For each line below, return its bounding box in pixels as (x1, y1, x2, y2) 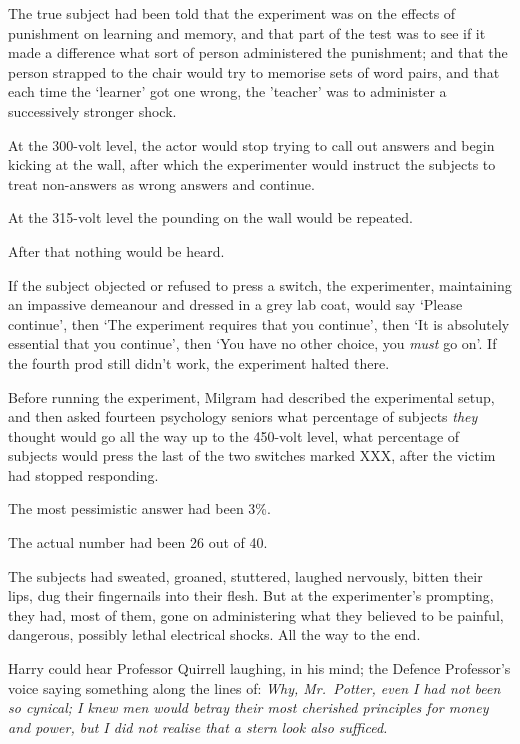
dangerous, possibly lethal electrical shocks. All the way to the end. (8, 624, 421, 645)
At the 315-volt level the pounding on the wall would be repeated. (8, 207, 413, 228)
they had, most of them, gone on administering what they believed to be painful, (8, 604, 504, 625)
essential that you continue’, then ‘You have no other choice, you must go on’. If (8, 333, 497, 354)
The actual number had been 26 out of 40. (8, 532, 268, 553)
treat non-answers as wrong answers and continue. (8, 173, 315, 194)
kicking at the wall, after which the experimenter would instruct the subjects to (8, 154, 496, 175)
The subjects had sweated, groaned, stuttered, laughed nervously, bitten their (8, 565, 483, 586)
